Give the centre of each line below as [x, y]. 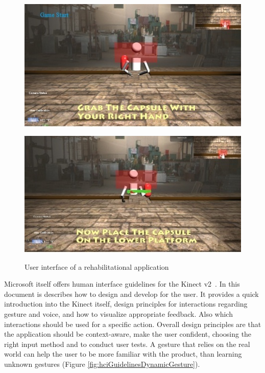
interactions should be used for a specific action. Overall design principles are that [133, 324]
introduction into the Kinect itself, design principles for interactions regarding [126, 304]
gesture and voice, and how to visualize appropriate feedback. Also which [118, 313]
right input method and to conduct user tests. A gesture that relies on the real [127, 344]
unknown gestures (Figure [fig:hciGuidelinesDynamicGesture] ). [102, 364]
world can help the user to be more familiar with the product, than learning [123, 354]
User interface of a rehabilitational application [97, 266]
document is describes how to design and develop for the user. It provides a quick [131, 294]
